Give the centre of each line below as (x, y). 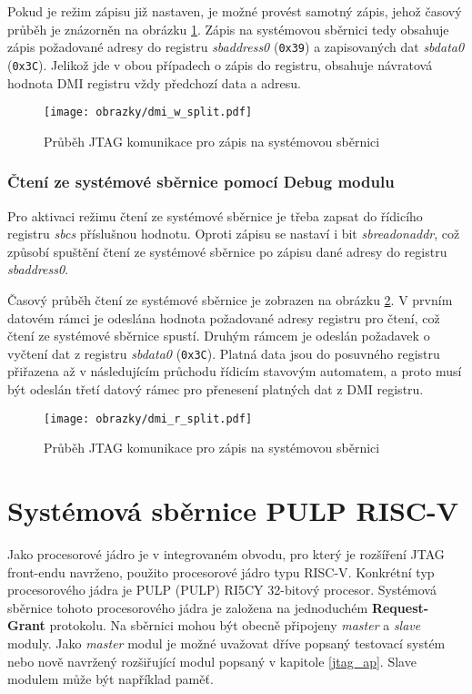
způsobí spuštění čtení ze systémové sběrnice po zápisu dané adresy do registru (227, 251)
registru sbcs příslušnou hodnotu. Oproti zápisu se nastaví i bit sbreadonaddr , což (234, 234)
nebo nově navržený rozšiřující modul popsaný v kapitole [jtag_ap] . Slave (212, 661)
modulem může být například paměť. (110, 679)
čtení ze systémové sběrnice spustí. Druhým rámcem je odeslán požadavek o (219, 336)
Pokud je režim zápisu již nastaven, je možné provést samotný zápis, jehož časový (235, 11)
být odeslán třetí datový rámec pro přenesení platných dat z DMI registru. (216, 388)
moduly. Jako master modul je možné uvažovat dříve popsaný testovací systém (226, 643)
